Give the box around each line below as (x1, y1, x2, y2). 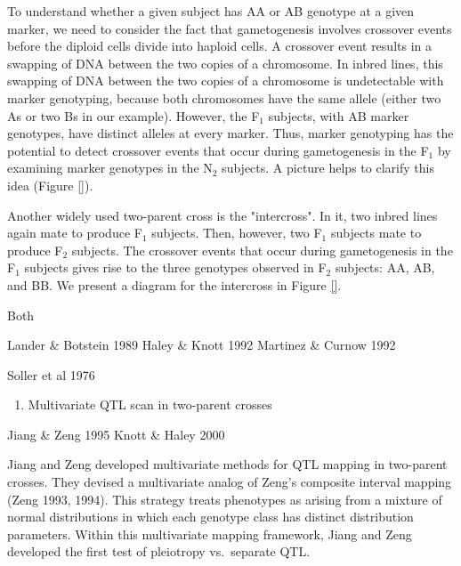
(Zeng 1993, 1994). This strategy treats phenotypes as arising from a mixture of (7, 489, 442, 508)
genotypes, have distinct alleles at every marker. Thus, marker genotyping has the (7, 124, 454, 142)
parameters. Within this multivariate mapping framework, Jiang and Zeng (7, 524, 412, 543)
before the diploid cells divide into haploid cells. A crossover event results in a (7, 36, 432, 55)
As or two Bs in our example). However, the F (7, 106, 260, 125)
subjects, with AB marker (268, 106, 409, 125)
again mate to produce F (7, 223, 142, 242)
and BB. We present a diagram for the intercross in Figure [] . (7, 275, 342, 294)
